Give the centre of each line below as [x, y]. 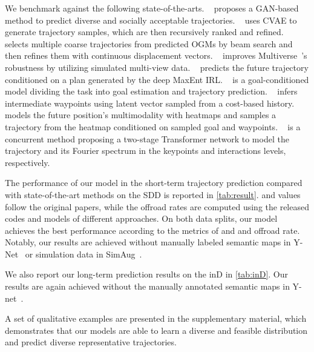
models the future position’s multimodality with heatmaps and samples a [141, 115]
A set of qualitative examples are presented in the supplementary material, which [156, 318]
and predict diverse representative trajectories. [91, 342]
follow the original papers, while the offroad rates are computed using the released [157, 206]
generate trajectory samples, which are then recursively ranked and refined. [144, 32]
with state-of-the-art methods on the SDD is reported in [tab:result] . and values [153, 194]
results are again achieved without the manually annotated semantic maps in [147, 286]
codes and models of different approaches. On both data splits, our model [141, 218]
